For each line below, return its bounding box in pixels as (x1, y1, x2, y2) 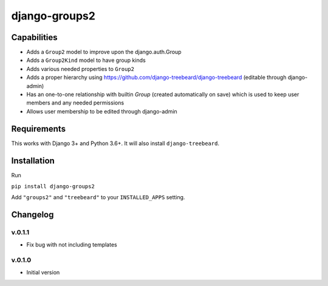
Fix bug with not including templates (26, 240, 118, 248)
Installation (11, 155, 55, 166)
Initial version (26, 268, 60, 276)
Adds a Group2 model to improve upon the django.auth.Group (26, 49, 182, 56)
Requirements (11, 123, 66, 134)
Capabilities (11, 32, 58, 43)
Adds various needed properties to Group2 (26, 65, 135, 72)
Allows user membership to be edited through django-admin (26, 107, 177, 115)
